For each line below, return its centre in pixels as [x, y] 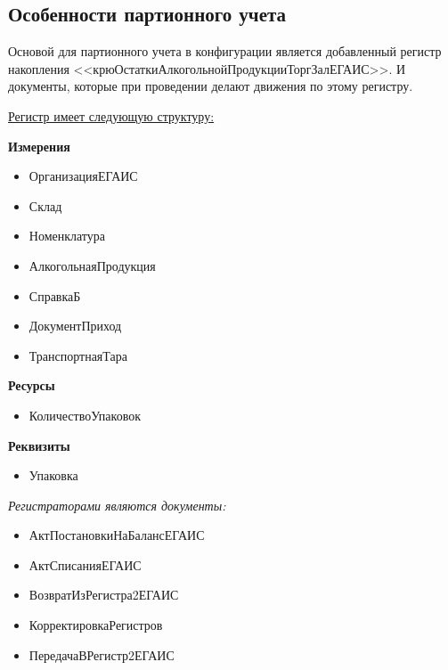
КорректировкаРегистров [96, 625]
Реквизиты [39, 445]
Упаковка [53, 475]
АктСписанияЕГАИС [85, 564]
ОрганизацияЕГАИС [83, 176]
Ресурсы [32, 385]
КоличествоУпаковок [85, 415]
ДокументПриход [75, 326]
